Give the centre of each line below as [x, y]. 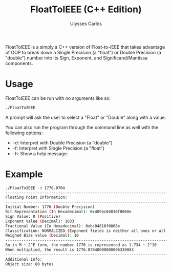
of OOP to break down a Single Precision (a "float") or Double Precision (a [83, 52]
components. [19, 63]
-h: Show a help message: [40, 153]
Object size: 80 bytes [29, 264]
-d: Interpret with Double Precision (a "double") [62, 142]
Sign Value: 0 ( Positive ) [33, 216]
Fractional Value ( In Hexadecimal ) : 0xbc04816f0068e [63, 226]
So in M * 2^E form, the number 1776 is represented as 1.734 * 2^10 [81, 245]
